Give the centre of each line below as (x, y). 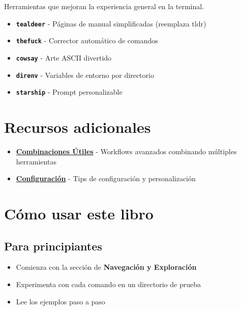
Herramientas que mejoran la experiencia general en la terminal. (104, 6)
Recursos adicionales (78, 127)
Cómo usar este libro (79, 213)
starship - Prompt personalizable (69, 92)
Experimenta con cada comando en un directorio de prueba (108, 284)
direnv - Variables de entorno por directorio (85, 75)
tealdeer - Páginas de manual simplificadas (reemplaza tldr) (111, 23)
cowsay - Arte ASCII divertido (64, 57)
